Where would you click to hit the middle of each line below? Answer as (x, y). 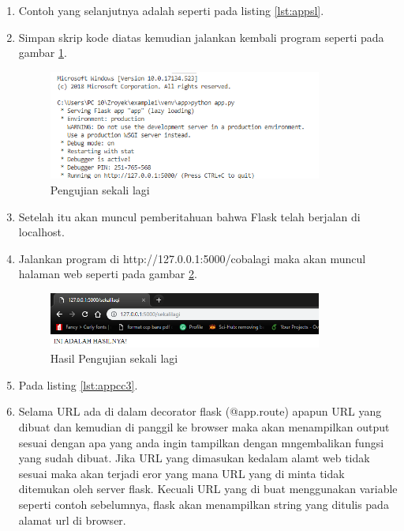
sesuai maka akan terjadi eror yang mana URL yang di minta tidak (181, 473)
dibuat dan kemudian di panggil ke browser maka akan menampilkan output (204, 426)
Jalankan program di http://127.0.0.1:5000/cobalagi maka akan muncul (192, 258)
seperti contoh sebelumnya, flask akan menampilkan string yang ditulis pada (204, 504)
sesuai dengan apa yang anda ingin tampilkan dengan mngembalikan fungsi (201, 442)
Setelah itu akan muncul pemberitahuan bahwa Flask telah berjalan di (189, 216)
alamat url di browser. (72, 520)
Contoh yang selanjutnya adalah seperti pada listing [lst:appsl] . (171, 10)
